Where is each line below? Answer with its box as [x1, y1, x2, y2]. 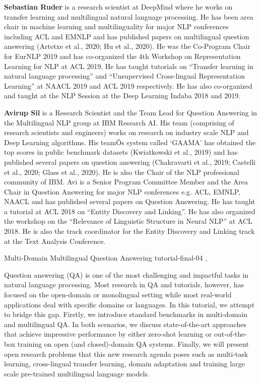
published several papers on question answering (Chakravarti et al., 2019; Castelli [4, 156, 256, 167]
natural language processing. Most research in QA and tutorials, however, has [4, 279, 244, 290]
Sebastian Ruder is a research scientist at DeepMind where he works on [4, 2, 233, 12]
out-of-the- [214, 329, 247, 339]
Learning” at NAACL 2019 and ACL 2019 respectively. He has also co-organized [4, 80, 252, 91]
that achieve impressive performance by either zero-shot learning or [4, 329, 212, 339]
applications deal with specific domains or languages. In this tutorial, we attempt [4, 299, 255, 309]
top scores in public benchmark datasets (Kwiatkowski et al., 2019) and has [4, 147, 238, 157]
